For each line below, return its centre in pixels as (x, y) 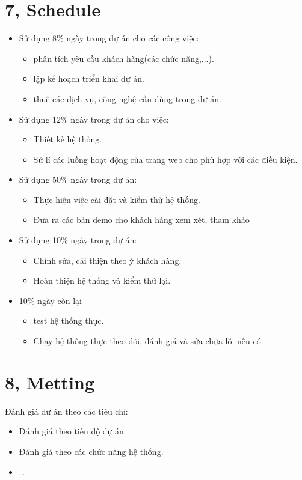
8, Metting (50, 382)
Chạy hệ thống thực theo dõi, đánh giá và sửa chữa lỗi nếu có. (148, 341)
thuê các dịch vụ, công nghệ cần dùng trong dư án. (127, 98)
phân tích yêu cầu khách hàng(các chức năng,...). (124, 58)
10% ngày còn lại (51, 300)
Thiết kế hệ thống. (68, 139)
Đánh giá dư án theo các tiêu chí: (66, 411)
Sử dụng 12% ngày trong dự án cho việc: (94, 119)
